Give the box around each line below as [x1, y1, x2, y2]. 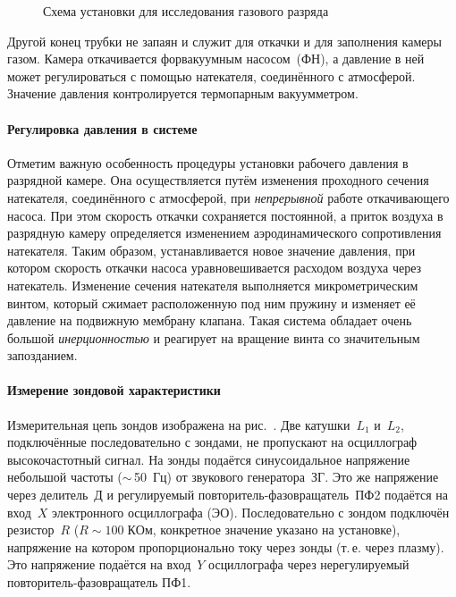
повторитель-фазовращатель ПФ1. [7, 573, 191, 592]
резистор [7, 520, 55, 539]
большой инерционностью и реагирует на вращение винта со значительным [7, 328, 420, 347]
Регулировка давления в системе [7, 119, 198, 138]
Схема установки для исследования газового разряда [43, 2, 329, 20]
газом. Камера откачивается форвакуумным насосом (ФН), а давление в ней [7, 49, 425, 68]
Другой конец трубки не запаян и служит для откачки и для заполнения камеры [7, 31, 442, 50]
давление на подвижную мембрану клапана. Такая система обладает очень [7, 311, 412, 330]
